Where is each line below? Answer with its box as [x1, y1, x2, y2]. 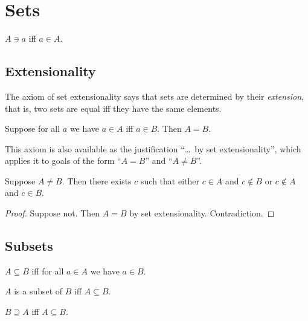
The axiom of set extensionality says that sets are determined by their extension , [5, 89, 304, 102]
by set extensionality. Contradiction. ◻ [129, 207, 275, 219]
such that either [141, 174, 199, 187]
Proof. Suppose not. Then [5, 207, 100, 219]
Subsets [5, 236, 53, 255]
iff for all [31, 264, 64, 277]
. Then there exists [62, 174, 132, 187]
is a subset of [14, 285, 63, 297]
